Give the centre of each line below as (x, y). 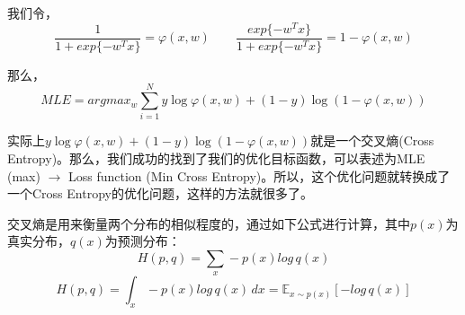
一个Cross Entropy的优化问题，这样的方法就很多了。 (160, 193)
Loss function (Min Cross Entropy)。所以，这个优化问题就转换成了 (259, 175)
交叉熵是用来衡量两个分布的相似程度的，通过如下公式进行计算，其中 (209, 223)
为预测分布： (143, 241)
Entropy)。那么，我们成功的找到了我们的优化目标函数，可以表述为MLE (216, 158)
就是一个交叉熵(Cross (372, 140)
